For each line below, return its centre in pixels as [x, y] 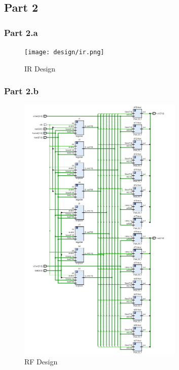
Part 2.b [21, 91]
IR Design [40, 68]
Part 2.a [21, 32]
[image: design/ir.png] [64, 52]
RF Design [41, 361]
